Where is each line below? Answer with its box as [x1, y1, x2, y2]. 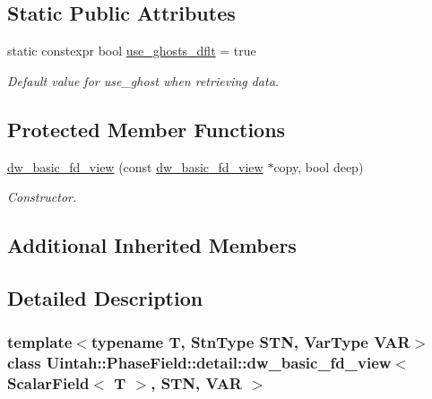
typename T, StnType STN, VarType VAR [91, 331, 410, 353]
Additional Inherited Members [7, 231, 297, 259]
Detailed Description [7, 283, 203, 311]
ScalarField [7, 372, 90, 395]
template [7, 331, 73, 353]
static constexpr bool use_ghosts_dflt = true [7, 41, 256, 60]
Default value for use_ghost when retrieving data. [7, 71, 280, 90]
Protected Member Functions [7, 115, 286, 143]
